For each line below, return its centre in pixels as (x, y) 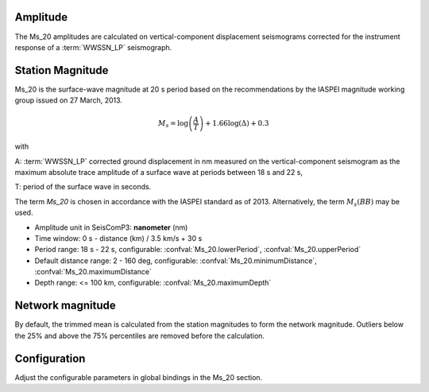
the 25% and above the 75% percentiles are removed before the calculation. (140, 336)
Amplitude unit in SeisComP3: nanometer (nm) (111, 227)
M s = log (173, 124)
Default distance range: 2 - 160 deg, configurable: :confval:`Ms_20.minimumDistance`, (176, 260)
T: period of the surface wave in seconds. (83, 187)
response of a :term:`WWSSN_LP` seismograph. (93, 47)
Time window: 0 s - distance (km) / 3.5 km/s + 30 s (118, 238)
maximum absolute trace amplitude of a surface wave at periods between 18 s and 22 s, (159, 172)
